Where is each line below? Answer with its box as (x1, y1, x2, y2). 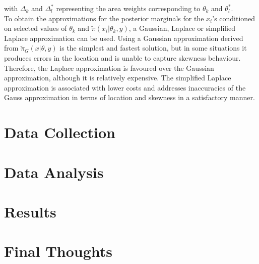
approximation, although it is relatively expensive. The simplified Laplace (4, 72, 231, 83)
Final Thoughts (4, 241, 113, 261)
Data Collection (4, 122, 115, 143)
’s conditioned (212, 13, 255, 23)
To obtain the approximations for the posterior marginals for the (4, 13, 204, 23)
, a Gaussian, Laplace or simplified (128, 23, 236, 33)
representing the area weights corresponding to (56, 3, 201, 13)
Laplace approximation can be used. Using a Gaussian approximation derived (4, 32, 243, 43)
